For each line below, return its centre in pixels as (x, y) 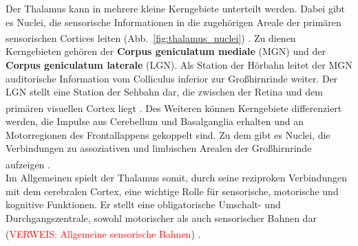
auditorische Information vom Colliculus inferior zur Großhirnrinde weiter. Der (172, 78)
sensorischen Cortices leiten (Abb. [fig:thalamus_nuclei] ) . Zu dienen (151, 37)
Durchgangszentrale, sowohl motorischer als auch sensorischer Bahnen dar (161, 217)
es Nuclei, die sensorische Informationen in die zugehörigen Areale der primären (173, 22)
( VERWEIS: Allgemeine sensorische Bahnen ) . (103, 234)
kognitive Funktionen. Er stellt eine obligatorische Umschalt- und (143, 204)
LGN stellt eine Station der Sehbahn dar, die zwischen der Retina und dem (164, 92)
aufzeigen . (28, 164)
